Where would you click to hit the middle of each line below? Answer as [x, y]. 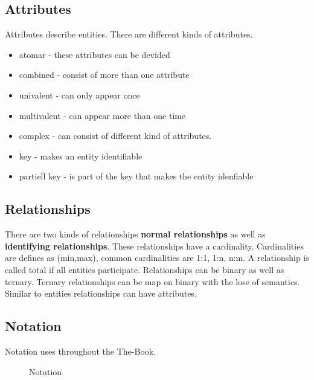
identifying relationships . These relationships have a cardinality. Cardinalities [154, 246]
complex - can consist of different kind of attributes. [115, 136]
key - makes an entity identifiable [81, 156]
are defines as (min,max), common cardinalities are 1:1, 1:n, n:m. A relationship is [157, 258]
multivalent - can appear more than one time [102, 115]
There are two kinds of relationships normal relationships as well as [135, 234]
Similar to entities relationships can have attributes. [101, 293]
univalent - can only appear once [79, 95]
